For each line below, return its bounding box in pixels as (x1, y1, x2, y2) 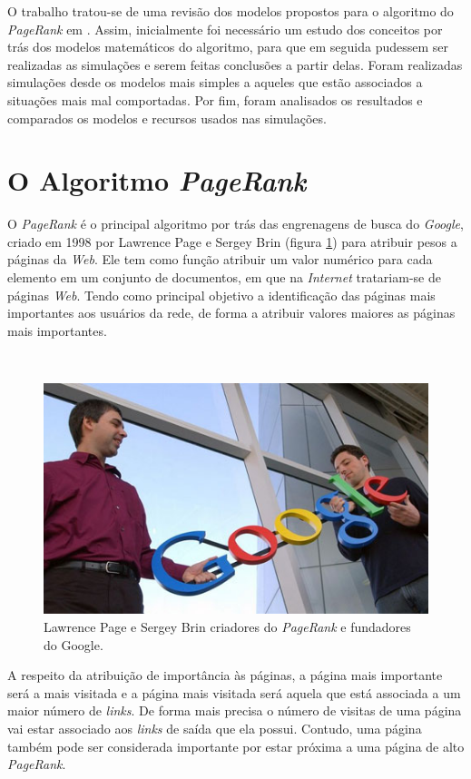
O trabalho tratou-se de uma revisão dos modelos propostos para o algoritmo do (7, 2, 454, 20)
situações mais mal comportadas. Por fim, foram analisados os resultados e (7, 90, 423, 109)
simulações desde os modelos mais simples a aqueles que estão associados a (7, 73, 423, 92)
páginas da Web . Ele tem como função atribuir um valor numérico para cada (7, 250, 433, 269)
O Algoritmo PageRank (7, 162, 307, 200)
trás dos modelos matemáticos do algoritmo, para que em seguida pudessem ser (7, 37, 449, 56)
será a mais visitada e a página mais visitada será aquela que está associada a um (7, 683, 461, 702)
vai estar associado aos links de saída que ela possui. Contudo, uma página (7, 718, 422, 737)
